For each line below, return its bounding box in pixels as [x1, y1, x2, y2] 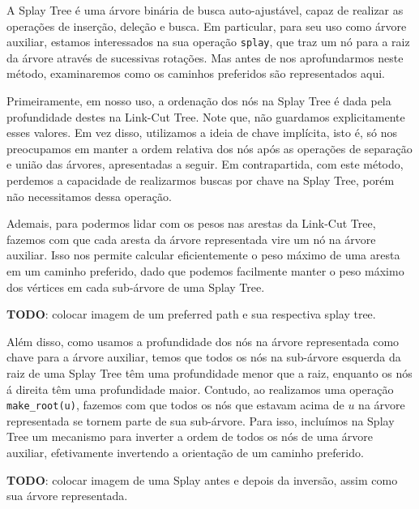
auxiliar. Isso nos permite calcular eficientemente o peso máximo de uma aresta [6, 246, 400, 263]
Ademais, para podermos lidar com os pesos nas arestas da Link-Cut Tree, [6, 215, 376, 232]
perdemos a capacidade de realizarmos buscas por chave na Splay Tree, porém [6, 172, 395, 188]
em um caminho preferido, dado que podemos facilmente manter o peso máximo [6, 262, 404, 279]
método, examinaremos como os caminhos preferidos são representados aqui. [6, 65, 385, 82]
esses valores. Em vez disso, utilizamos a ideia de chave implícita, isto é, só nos [6, 124, 397, 141]
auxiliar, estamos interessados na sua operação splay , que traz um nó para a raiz [6, 33, 410, 50]
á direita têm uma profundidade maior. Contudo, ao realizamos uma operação [6, 380, 394, 397]
